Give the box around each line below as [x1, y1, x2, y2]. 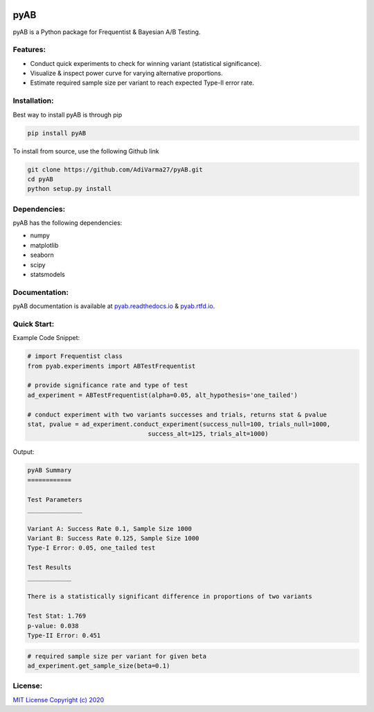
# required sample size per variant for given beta [27, 652, 207, 660]
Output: [12, 448, 35, 456]
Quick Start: [12, 319, 55, 329]
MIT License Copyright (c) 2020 [12, 695, 105, 704]
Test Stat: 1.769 [27, 612, 87, 620]
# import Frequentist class [27, 353, 123, 360]
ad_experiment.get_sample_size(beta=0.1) [27, 661, 170, 670]
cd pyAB [27, 175, 53, 183]
